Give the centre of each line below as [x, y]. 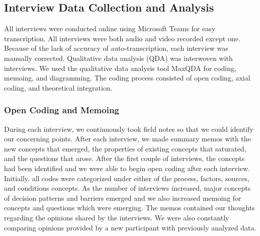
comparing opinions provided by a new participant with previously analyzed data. [130, 227]
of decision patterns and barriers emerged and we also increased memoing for [123, 198]
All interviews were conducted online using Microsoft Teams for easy [110, 28]
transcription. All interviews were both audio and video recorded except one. [122, 38]
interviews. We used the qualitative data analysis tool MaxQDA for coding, [120, 68]
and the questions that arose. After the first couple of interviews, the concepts [124, 158]
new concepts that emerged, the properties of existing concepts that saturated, [125, 148]
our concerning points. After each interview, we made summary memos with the [127, 139]
